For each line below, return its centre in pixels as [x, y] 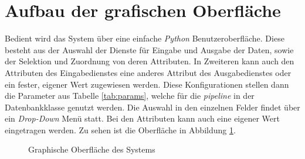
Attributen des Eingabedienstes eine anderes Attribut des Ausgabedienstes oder [148, 72]
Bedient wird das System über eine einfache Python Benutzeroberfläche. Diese [145, 38]
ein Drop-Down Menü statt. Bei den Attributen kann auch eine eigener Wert [142, 118]
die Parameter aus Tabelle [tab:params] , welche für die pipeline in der [130, 96]
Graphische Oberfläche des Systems [92, 149]
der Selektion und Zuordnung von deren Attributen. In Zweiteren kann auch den [150, 61]
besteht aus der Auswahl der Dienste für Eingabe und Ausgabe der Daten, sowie [149, 49]
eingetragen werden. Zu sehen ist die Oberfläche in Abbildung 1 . [120, 129]
